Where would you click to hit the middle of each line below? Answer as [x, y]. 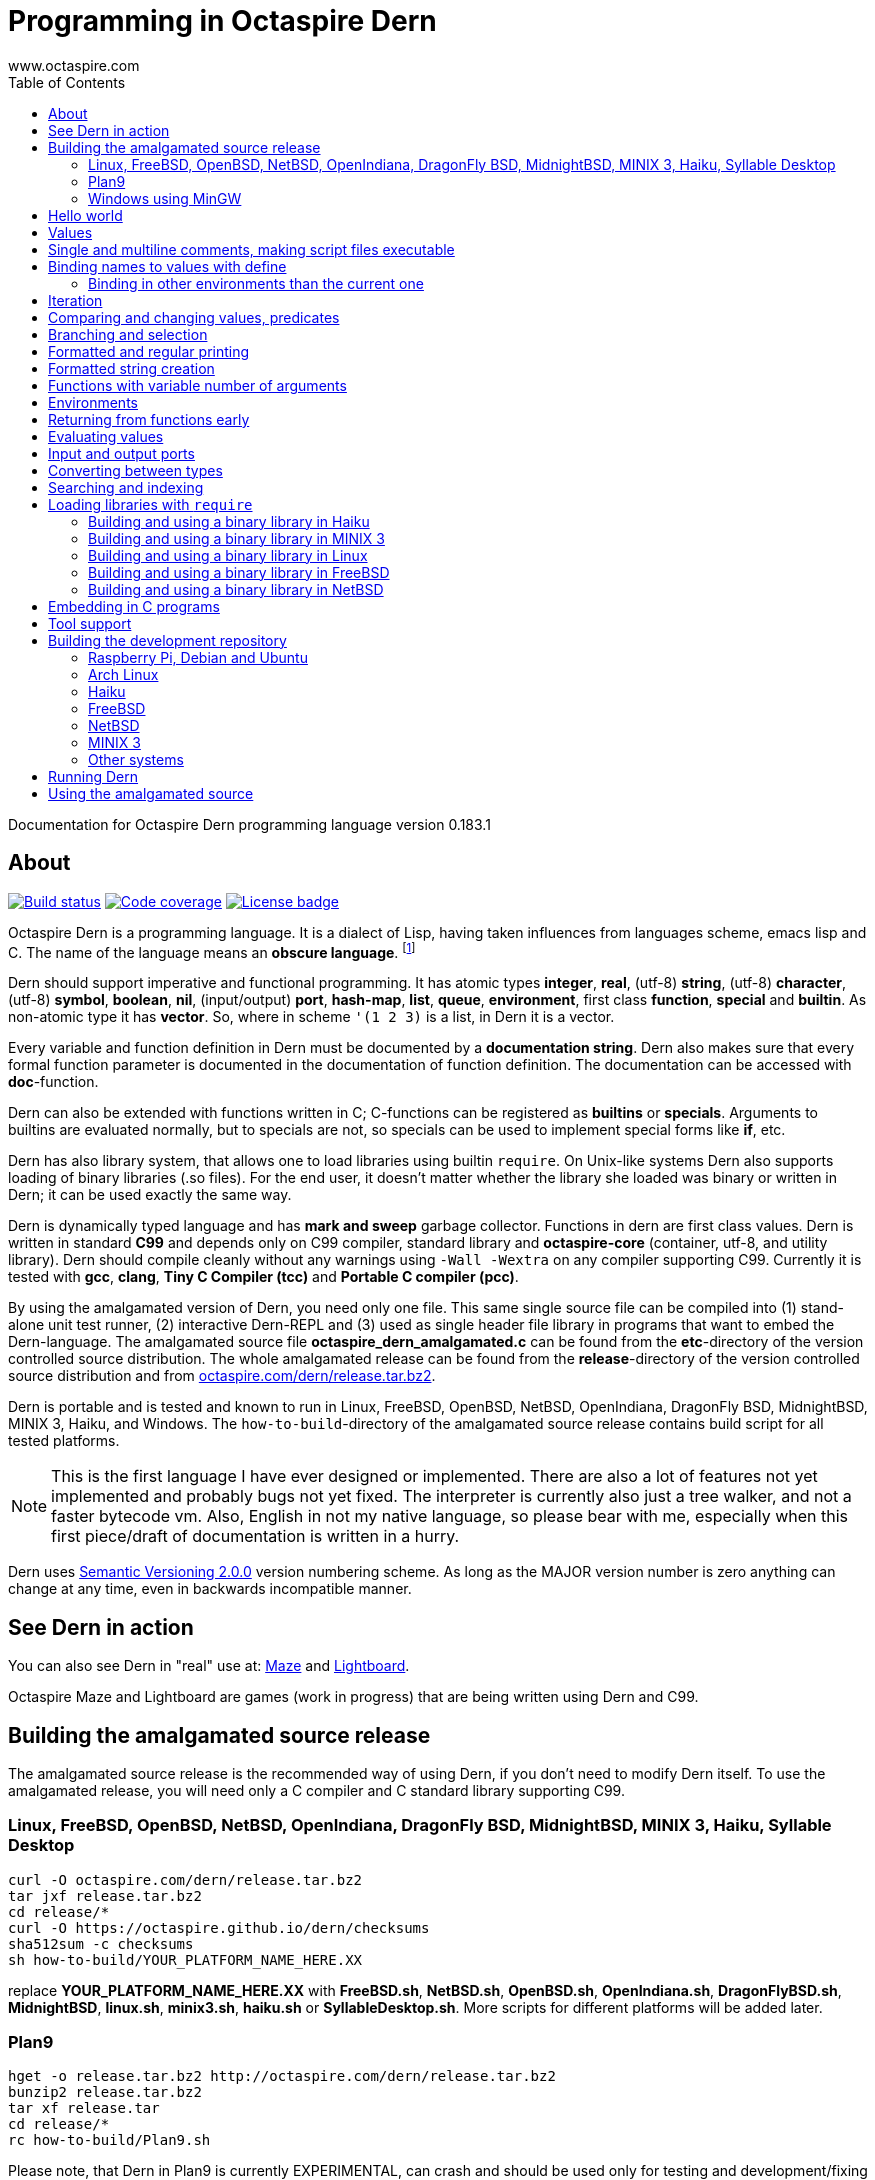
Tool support [90, 623]
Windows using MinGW [165, 198]
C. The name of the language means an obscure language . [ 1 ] [212, 950]
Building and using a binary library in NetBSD [236, 589]
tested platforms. [64, 1441]
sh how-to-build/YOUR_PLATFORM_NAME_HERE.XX [185, 1959]
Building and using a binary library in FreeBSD [239, 572]
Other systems [136, 759]
